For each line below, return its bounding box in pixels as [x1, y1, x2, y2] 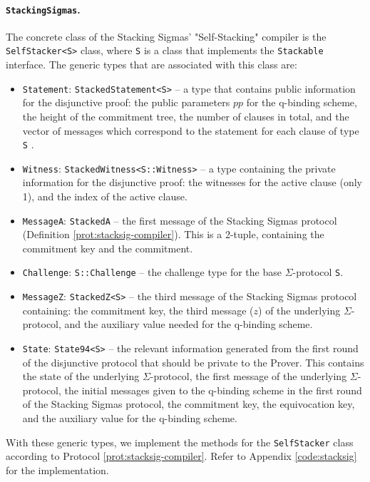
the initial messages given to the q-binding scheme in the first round [64, 382, 362, 397]
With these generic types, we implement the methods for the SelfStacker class [6, 434, 354, 449]
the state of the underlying [22, 369, 140, 384]
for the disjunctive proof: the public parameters [22, 95, 230, 110]
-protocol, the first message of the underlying [150, 369, 347, 384]
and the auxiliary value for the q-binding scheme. [22, 411, 237, 426]
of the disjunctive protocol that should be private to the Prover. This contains [22, 354, 364, 369]
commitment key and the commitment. [22, 240, 193, 255]
